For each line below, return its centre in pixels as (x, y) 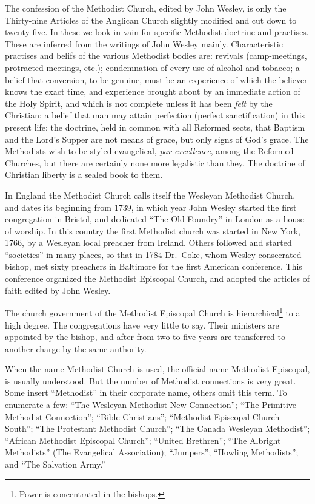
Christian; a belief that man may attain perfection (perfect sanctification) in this (155, 115)
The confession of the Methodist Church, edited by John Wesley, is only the (146, 8)
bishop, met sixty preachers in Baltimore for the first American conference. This (154, 266)
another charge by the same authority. (76, 348)
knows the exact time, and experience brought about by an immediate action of (153, 91)
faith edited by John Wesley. (58, 290)
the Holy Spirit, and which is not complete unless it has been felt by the (139, 103)
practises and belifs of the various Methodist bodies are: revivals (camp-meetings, (156, 56)
